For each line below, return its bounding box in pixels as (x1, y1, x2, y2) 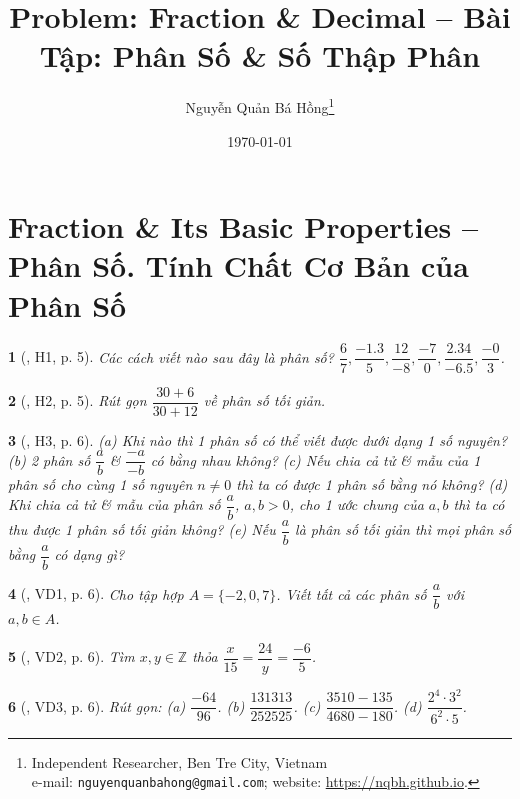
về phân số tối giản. (203, 390, 326, 410)
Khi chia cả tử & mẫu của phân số (8, 494, 221, 515)
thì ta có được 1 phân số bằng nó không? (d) (236, 474, 508, 495)
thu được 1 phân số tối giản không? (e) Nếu (8, 519, 276, 540)
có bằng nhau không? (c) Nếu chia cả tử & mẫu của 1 (150, 449, 481, 470)
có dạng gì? (54, 544, 125, 565)
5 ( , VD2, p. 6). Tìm (8, 646, 135, 667)
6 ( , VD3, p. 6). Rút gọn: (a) (8, 695, 186, 716)
